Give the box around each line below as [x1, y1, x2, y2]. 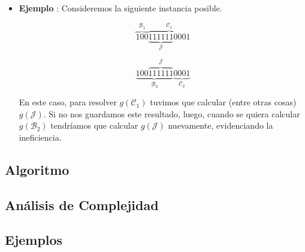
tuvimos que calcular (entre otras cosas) [150, 96, 297, 108]
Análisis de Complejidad [5, 195, 159, 214]
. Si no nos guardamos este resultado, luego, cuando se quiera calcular [43, 107, 300, 120]
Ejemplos [5, 230, 63, 249]
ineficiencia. [19, 130, 62, 143]
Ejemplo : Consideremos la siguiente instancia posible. [19, 2, 222, 14]
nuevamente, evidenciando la [168, 119, 273, 132]
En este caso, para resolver [19, 96, 117, 108]
